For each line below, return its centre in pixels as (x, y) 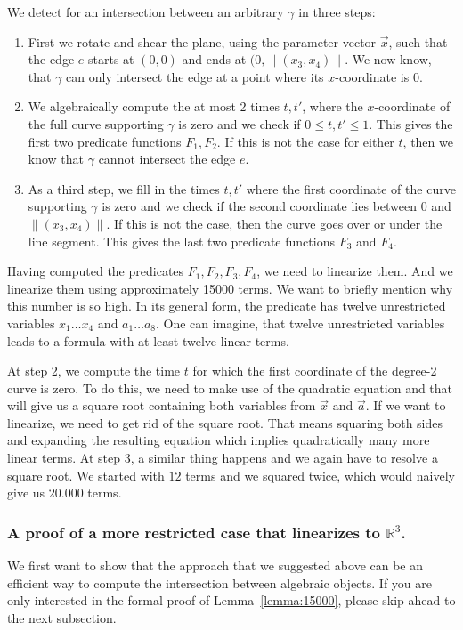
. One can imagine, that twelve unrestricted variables (301, 323)
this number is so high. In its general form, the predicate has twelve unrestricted (227, 306)
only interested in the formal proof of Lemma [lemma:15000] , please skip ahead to (231, 600)
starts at (111, 59)
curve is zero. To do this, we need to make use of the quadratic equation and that (230, 388)
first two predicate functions (105, 141)
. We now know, (388, 59)
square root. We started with (86, 475)
